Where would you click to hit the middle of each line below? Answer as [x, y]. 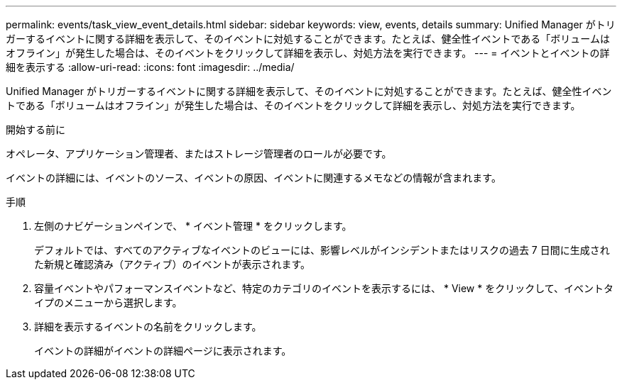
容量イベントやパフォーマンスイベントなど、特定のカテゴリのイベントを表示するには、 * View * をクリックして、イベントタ [324, 288]
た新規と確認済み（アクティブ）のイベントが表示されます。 [173, 264]
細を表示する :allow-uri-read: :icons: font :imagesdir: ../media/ [150, 67]
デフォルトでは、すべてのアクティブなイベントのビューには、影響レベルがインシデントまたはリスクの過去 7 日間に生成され [322, 250]
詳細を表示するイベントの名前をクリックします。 [148, 327]
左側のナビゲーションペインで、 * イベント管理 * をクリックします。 [193, 226]
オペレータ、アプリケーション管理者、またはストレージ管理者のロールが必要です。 [199, 154]
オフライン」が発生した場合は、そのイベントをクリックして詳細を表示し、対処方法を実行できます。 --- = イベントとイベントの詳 [308, 53]
